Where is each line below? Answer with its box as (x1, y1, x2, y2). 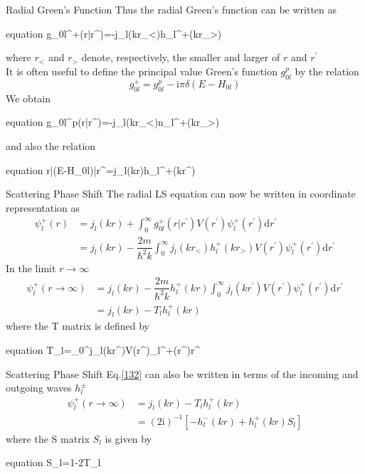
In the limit (6, 260, 56, 275)
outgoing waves (6, 380, 72, 395)
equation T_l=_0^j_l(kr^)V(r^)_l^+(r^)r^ (6, 342, 201, 357)
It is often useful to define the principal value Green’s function (6, 63, 277, 78)
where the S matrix (6, 431, 90, 446)
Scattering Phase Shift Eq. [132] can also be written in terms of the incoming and (6, 366, 359, 381)
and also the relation (6, 139, 96, 153)
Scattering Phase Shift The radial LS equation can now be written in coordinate (6, 186, 356, 201)
